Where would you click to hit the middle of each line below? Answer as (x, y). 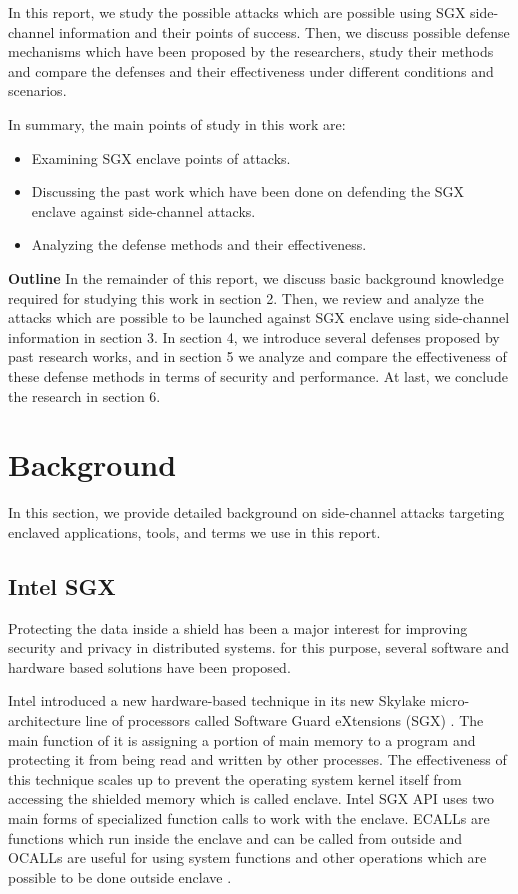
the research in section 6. (84, 395)
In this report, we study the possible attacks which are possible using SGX (237, 12)
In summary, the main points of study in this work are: (177, 123)
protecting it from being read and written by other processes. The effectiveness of (257, 759)
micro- (450, 700)
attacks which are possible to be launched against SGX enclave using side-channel (259, 317)
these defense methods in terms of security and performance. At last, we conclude (258, 375)
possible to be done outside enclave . (120, 876)
